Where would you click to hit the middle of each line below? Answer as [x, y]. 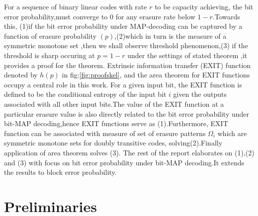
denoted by [21, 75]
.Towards [226, 16]
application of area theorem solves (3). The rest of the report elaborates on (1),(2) [129, 152]
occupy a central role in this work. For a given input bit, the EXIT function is [123, 84]
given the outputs [200, 94]
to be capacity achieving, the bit [204, 6]
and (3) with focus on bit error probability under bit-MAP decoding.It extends [124, 162]
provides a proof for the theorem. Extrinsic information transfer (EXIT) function [128, 65]
